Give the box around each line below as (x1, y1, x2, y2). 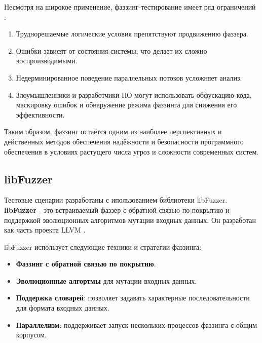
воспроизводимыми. (16, 55, 78, 66)
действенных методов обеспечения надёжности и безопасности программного (4, 136, 244, 146)
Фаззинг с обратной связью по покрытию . (16, 258, 156, 269)
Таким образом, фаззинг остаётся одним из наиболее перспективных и (4, 126, 222, 137)
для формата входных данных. (16, 302, 109, 313)
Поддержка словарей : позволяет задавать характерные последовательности (16, 292, 250, 303)
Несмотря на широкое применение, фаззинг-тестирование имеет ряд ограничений (4, 2, 256, 12)
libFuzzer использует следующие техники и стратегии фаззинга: (4, 241, 202, 252)
